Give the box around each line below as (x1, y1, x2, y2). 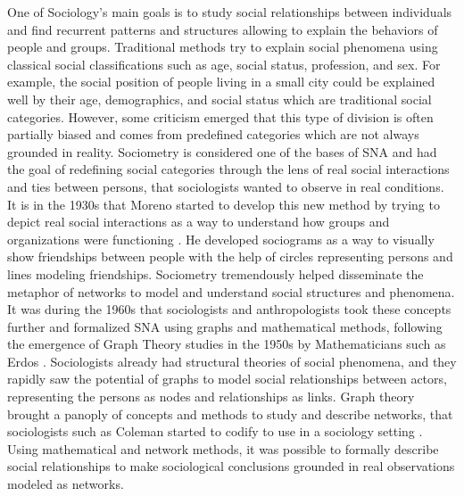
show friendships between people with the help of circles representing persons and (7, 247, 453, 266)
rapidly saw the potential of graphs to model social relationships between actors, (7, 369, 447, 388)
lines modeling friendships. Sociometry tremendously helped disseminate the (7, 264, 424, 283)
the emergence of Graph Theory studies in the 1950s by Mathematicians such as (7, 335, 446, 353)
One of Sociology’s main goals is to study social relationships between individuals (7, 3, 452, 21)
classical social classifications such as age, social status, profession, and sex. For (7, 54, 441, 73)
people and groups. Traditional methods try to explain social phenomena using (7, 37, 438, 56)
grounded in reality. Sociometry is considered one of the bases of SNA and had (7, 142, 437, 161)
